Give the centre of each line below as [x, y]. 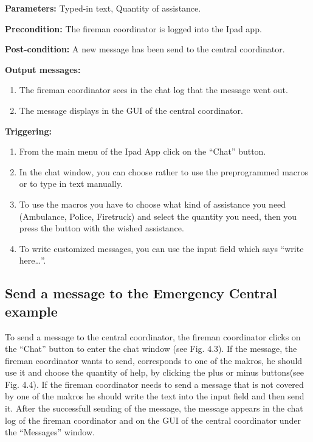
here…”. [33, 260]
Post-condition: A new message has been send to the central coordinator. [145, 49]
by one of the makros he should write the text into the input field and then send [155, 396]
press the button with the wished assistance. [101, 228]
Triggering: [28, 131]
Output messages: [43, 69]
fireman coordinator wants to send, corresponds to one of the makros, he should [154, 360]
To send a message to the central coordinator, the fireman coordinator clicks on [153, 336]
